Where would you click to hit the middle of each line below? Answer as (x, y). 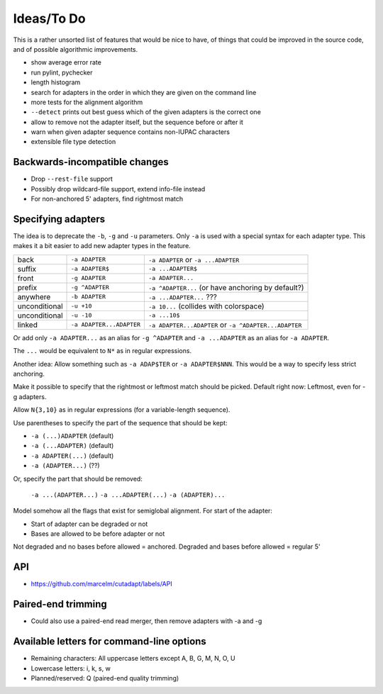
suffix (27, 269)
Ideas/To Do (49, 18)
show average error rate (66, 62)
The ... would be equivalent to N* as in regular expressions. (102, 351)
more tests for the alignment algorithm (87, 102)
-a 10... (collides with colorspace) (207, 306)
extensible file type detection (73, 142)
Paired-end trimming (60, 604)
